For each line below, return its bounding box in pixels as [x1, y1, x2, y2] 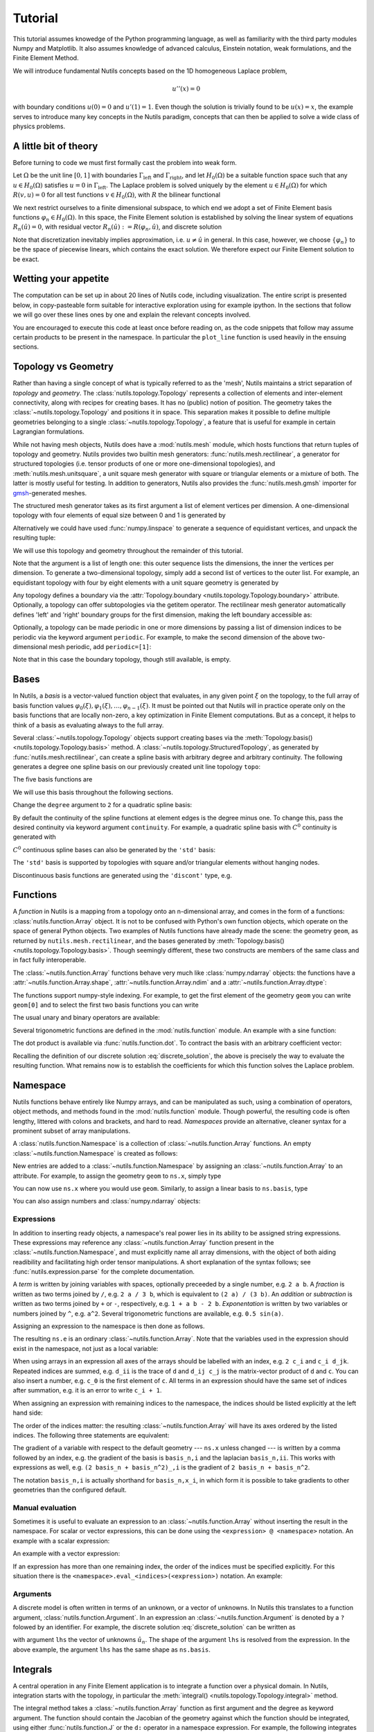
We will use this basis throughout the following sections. [12, 788, 173, 796]
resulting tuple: [12, 533, 56, 542]
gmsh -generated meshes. [12, 488, 87, 497]
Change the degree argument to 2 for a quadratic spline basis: [12, 801, 193, 809]
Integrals [12, 1663, 53, 1675]
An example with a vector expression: [12, 1549, 121, 1558]
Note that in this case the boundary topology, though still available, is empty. [12, 655, 231, 664]
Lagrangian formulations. [12, 427, 84, 436]
